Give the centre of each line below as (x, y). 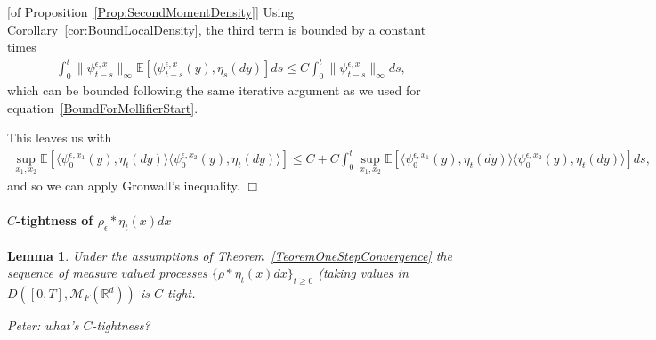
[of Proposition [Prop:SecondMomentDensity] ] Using (151, 12)
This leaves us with (60, 138)
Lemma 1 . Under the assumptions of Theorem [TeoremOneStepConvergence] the (230, 255)
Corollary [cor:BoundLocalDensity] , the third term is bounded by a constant (217, 29)
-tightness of (55, 220)
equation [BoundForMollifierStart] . (103, 107)
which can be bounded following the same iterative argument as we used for (214, 90)
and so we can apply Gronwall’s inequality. (124, 186)
